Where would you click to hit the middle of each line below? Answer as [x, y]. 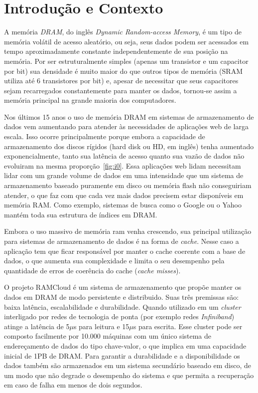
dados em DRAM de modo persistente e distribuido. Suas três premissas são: [122, 296]
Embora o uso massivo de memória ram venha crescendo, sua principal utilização [128, 231]
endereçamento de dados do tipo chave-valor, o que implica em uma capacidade [125, 345]
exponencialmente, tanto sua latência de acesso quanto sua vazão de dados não [124, 156]
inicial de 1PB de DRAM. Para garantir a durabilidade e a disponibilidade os [122, 355]
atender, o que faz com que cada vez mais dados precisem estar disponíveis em [124, 195]
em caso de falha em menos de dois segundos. [73, 385]
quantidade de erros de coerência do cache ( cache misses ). [92, 270]
